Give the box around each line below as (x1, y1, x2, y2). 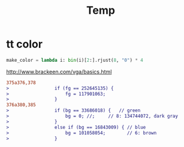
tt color (6, 37, 43, 51)
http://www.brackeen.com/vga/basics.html (6, 68, 112, 75)
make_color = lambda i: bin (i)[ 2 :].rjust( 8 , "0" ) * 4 (6, 57, 144, 63)
